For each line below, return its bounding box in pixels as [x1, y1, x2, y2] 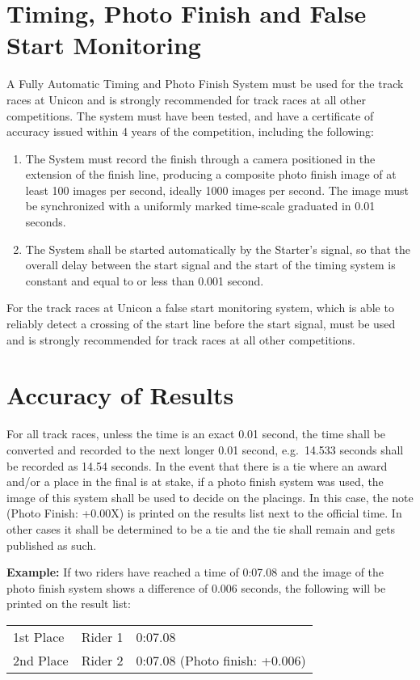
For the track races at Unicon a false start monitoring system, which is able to [6, 299, 394, 316]
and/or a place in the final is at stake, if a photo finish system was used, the [6, 473, 384, 490]
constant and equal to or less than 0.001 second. [25, 272, 264, 289]
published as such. [6, 536, 97, 553]
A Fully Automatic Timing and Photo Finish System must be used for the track [6, 75, 404, 92]
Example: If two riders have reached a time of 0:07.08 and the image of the [6, 564, 384, 581]
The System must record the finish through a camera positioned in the [25, 150, 376, 167]
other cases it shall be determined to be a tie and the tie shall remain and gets [6, 520, 396, 537]
